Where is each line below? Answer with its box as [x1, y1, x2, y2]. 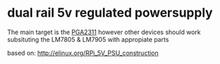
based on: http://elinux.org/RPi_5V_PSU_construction [7, 49, 159, 57]
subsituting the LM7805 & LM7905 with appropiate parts [7, 35, 169, 43]
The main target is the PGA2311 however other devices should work [7, 28, 201, 36]
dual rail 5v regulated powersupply [7, 5, 213, 21]
